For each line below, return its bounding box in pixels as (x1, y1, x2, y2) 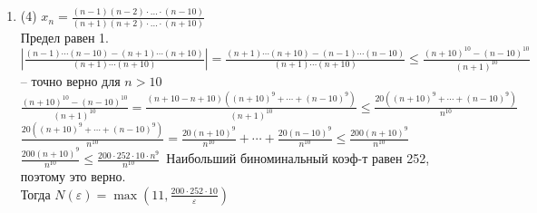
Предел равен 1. (20, 27, 109, 46)
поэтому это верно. (20, 167, 126, 186)
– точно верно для (20, 71, 121, 90)
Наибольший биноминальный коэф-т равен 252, (166, 149, 430, 168)
